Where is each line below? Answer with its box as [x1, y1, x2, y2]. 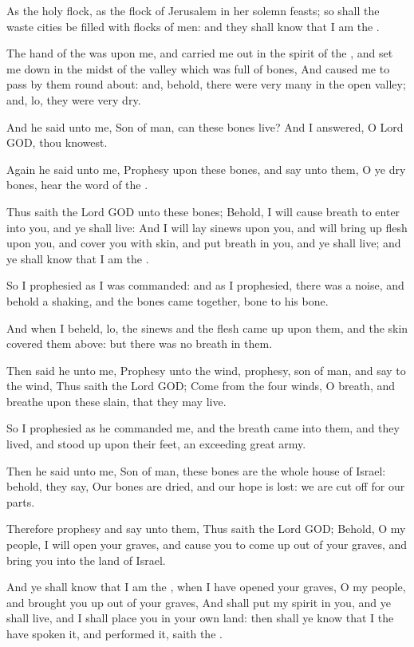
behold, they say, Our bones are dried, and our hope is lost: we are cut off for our [6, 478, 405, 495]
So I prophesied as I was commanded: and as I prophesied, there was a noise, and [6, 277, 404, 294]
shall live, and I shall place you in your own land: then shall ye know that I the [6, 610, 394, 626]
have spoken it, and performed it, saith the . [6, 625, 223, 641]
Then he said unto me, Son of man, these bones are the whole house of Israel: [6, 462, 386, 479]
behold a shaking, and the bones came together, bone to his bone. [6, 292, 329, 309]
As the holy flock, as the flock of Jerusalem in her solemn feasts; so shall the [6, 2, 380, 18]
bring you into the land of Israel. [6, 551, 166, 568]
